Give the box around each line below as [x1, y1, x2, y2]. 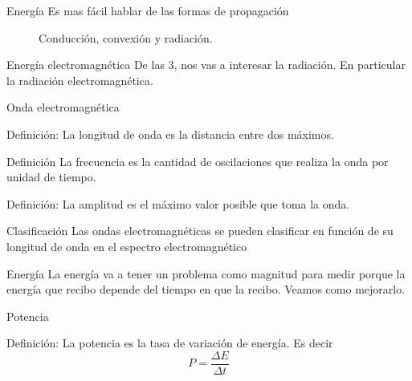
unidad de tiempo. [6, 168, 96, 185]
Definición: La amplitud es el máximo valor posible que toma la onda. [6, 195, 350, 212]
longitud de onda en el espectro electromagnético [6, 237, 247, 254]
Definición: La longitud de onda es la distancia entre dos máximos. [6, 125, 334, 142]
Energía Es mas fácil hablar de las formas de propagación [6, 2, 289, 18]
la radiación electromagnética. [6, 71, 153, 88]
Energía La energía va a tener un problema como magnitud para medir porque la [6, 265, 406, 282]
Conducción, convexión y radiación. [39, 29, 213, 46]
